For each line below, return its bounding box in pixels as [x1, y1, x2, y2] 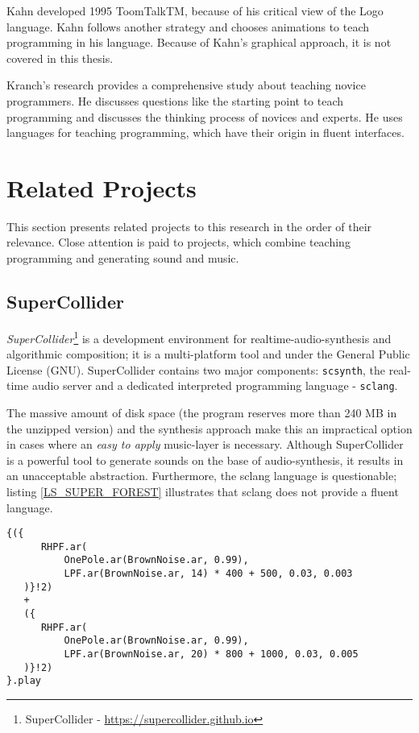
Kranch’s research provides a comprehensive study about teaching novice [6, 77, 366, 93]
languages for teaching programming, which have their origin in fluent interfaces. [6, 124, 404, 141]
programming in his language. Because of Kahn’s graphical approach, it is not [6, 34, 392, 51]
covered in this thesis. [6, 49, 114, 66]
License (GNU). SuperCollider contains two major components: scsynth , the [6, 361, 385, 378]
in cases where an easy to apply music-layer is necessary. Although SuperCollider [6, 436, 404, 453]
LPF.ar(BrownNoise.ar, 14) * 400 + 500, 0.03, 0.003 [64, 568, 353, 580]
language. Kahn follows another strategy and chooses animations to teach [6, 18, 370, 35]
